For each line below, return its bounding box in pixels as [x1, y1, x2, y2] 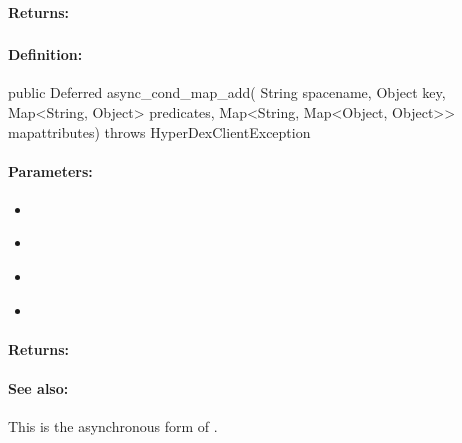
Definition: [8, 44, 83, 65]
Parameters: [8, 160, 93, 181]
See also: [8, 378, 69, 399]
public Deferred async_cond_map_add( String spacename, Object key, [8, 82, 446, 103]
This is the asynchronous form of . [8, 416, 218, 437]
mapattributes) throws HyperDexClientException [8, 121, 311, 142]
